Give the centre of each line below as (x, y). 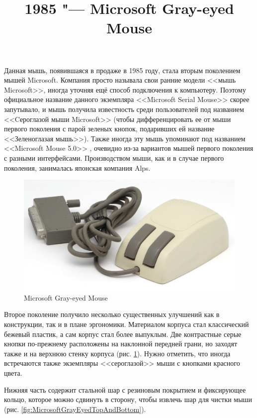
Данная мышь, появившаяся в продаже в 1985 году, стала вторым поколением (122, 70)
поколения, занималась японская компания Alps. (77, 167)
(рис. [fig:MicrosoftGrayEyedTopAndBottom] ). (75, 409)
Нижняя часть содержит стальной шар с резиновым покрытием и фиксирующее (125, 389)
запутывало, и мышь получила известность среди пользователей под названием (124, 109)
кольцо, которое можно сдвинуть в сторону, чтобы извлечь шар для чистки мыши (128, 399)
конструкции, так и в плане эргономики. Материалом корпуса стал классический (127, 324)
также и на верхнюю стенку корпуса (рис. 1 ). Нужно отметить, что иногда (117, 353)
